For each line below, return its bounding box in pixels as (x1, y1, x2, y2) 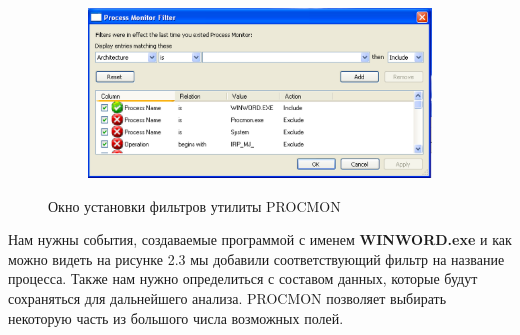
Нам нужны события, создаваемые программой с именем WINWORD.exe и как (8, 229, 512, 250)
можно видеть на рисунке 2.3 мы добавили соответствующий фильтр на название (8, 248, 505, 269)
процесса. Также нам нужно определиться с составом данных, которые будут (8, 268, 478, 289)
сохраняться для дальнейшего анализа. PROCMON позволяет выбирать (8, 287, 447, 308)
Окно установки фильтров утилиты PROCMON (48, 195, 341, 216)
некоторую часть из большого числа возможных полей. (8, 307, 344, 328)
